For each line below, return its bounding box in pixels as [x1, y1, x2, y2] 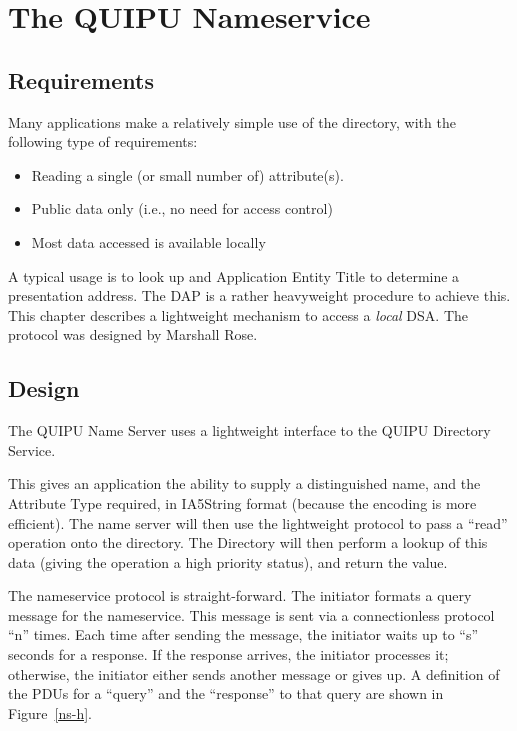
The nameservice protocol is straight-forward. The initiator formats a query [8, 585, 472, 606]
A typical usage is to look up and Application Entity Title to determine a [8, 265, 460, 286]
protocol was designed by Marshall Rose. [8, 324, 258, 345]
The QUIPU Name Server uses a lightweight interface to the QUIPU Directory [8, 420, 491, 441]
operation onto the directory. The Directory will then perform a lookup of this [8, 532, 488, 553]
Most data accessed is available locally [31, 231, 266, 252]
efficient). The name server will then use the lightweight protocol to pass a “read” [8, 512, 508, 533]
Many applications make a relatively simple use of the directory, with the [8, 111, 456, 132]
